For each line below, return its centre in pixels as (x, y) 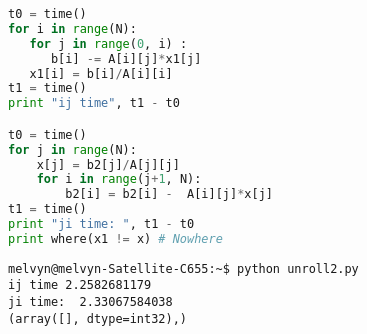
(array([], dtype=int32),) (97, 318)
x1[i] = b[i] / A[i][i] (101, 73)
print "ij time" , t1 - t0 (94, 103)
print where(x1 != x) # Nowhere (115, 238)
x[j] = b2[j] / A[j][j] (108, 164)
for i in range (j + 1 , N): (119, 179)
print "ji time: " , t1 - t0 (101, 224)
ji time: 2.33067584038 (90, 302)
